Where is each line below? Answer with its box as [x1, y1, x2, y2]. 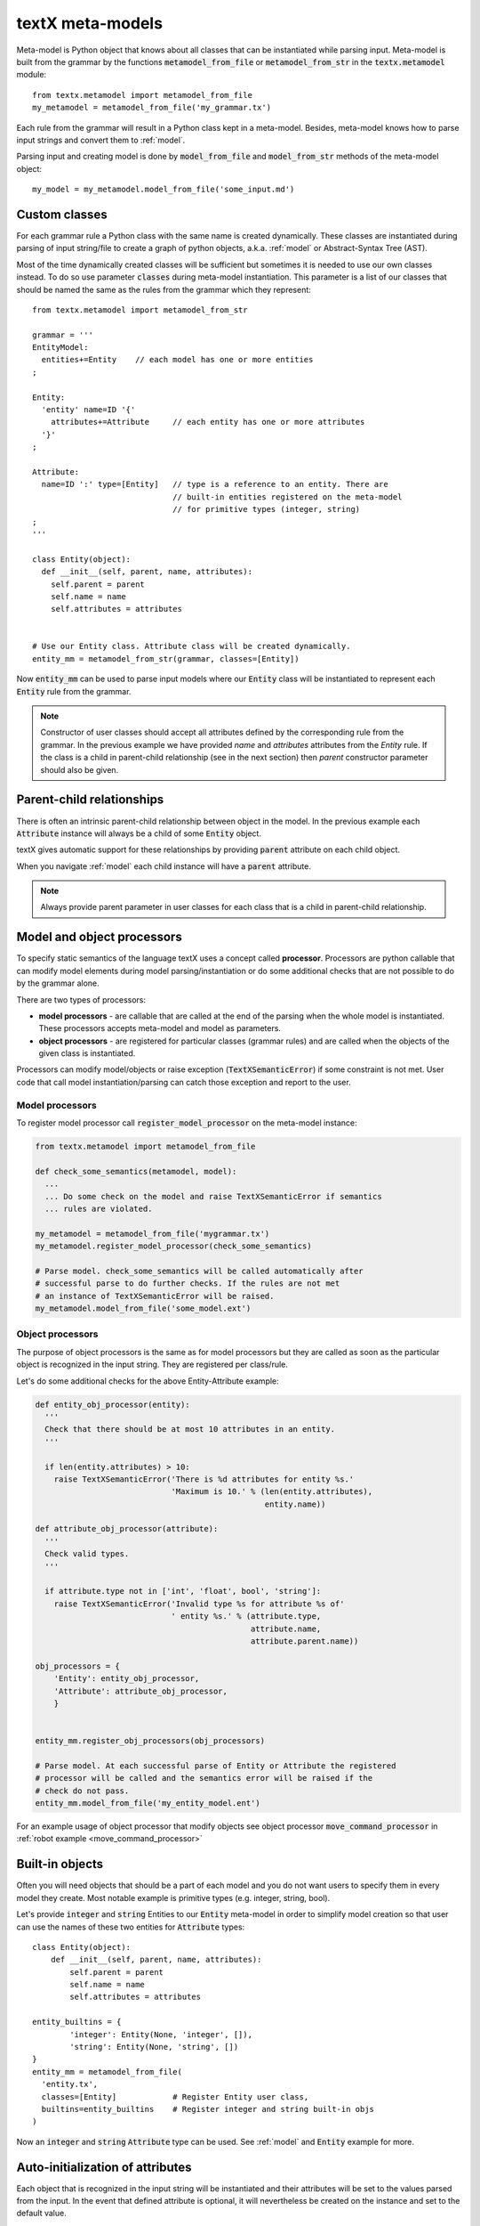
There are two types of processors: [16, 994, 147, 1005]
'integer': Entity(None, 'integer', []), [69, 2029, 253, 2039]
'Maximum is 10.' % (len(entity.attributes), [171, 1487, 373, 1497]
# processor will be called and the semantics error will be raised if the [35, 1773, 373, 1783]
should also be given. [40, 764, 119, 775]
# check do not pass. [35, 1785, 130, 1796]
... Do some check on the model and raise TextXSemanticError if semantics [44, 1191, 382, 1201]
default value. [16, 2208, 67, 2219]
